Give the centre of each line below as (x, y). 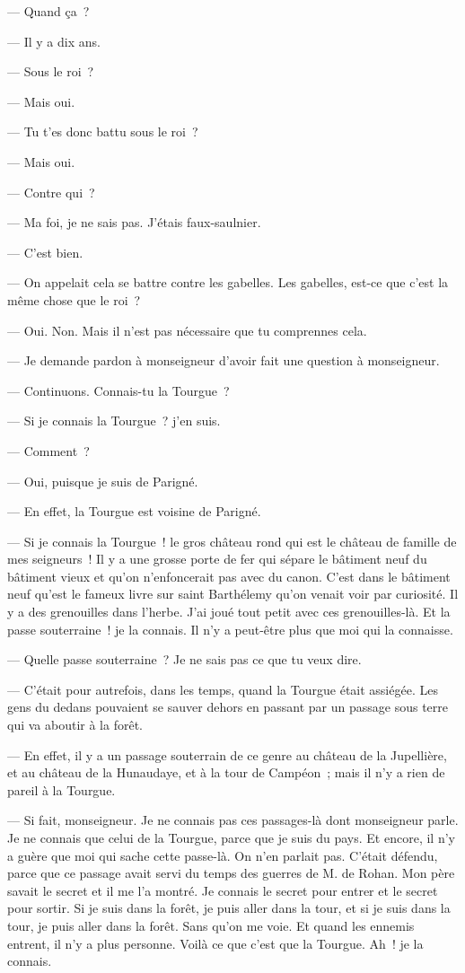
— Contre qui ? (51, 192)
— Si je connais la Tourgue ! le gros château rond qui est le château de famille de (232, 541)
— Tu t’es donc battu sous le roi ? (103, 131)
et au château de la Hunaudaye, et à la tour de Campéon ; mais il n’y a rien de (226, 772)
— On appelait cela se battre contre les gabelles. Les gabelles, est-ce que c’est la (228, 282)
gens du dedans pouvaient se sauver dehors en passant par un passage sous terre (228, 707)
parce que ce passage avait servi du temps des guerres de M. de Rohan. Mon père (231, 873)
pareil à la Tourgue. (61, 789)
